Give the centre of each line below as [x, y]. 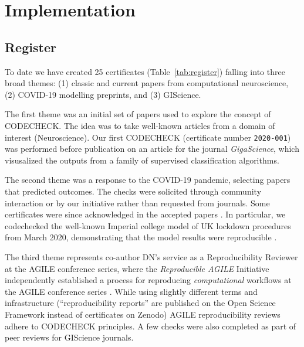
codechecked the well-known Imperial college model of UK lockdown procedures [148, 225]
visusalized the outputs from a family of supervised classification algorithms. [142, 160]
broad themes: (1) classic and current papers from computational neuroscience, [147, 83]
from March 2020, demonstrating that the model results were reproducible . [141, 237]
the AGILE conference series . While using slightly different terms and [131, 291]
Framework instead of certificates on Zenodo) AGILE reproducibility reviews [143, 314]
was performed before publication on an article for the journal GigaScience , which [152, 149]
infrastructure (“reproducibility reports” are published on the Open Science [140, 303]
